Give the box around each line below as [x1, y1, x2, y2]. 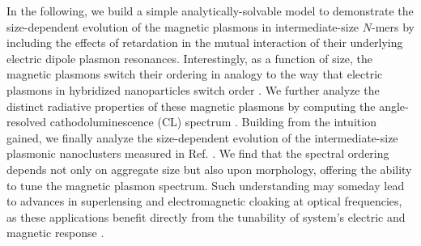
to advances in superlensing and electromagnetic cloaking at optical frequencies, [6, 193, 402, 210]
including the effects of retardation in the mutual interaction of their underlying [6, 34, 403, 51]
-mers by [372, 18, 415, 35]
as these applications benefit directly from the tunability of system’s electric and [6, 208, 406, 225]
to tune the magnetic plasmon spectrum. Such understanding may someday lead [6, 176, 405, 193]
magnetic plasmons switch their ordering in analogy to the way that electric [6, 66, 383, 83]
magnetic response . [6, 224, 104, 241]
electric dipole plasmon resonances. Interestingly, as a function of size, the [6, 49, 373, 66]
